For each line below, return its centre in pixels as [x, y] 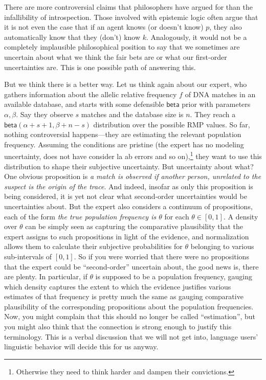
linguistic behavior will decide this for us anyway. [81, 347]
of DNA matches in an [220, 94]
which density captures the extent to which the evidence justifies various [118, 286]
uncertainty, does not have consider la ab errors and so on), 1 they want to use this [133, 155]
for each [177, 216]
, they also [226, 27]
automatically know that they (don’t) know [72, 37]
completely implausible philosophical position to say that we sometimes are [122, 47]
